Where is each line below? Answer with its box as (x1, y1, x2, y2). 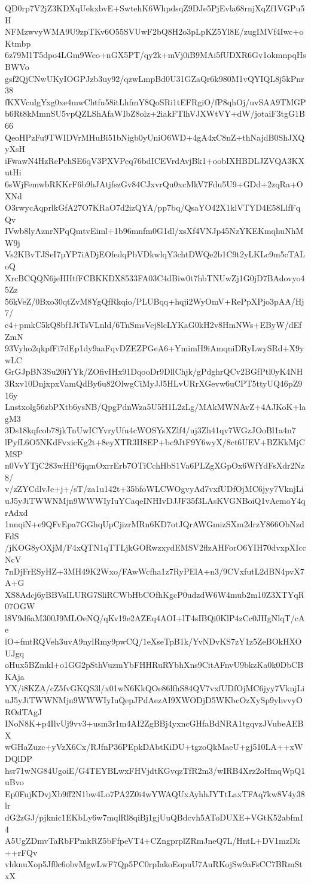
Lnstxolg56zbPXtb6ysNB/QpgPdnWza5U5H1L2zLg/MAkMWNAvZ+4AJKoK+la (5, 400, 306, 413)
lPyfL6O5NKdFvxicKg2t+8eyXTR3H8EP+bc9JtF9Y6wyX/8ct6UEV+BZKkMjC (5, 435, 305, 448)
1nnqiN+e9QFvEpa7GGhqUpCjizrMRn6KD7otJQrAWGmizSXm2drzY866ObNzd (5, 518, 304, 530)
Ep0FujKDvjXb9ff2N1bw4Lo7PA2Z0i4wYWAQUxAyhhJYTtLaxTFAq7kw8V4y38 (5, 787, 305, 800)
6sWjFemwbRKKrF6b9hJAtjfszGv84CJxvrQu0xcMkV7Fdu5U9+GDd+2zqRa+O (5, 177, 303, 190)
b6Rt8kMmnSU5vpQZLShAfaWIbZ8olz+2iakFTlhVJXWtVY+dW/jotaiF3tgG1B (5, 107, 305, 120)
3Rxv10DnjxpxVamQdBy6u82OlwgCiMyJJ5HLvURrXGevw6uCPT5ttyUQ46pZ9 (5, 377, 303, 389)
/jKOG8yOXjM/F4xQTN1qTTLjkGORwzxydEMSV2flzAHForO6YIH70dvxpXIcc (5, 541, 306, 554)
